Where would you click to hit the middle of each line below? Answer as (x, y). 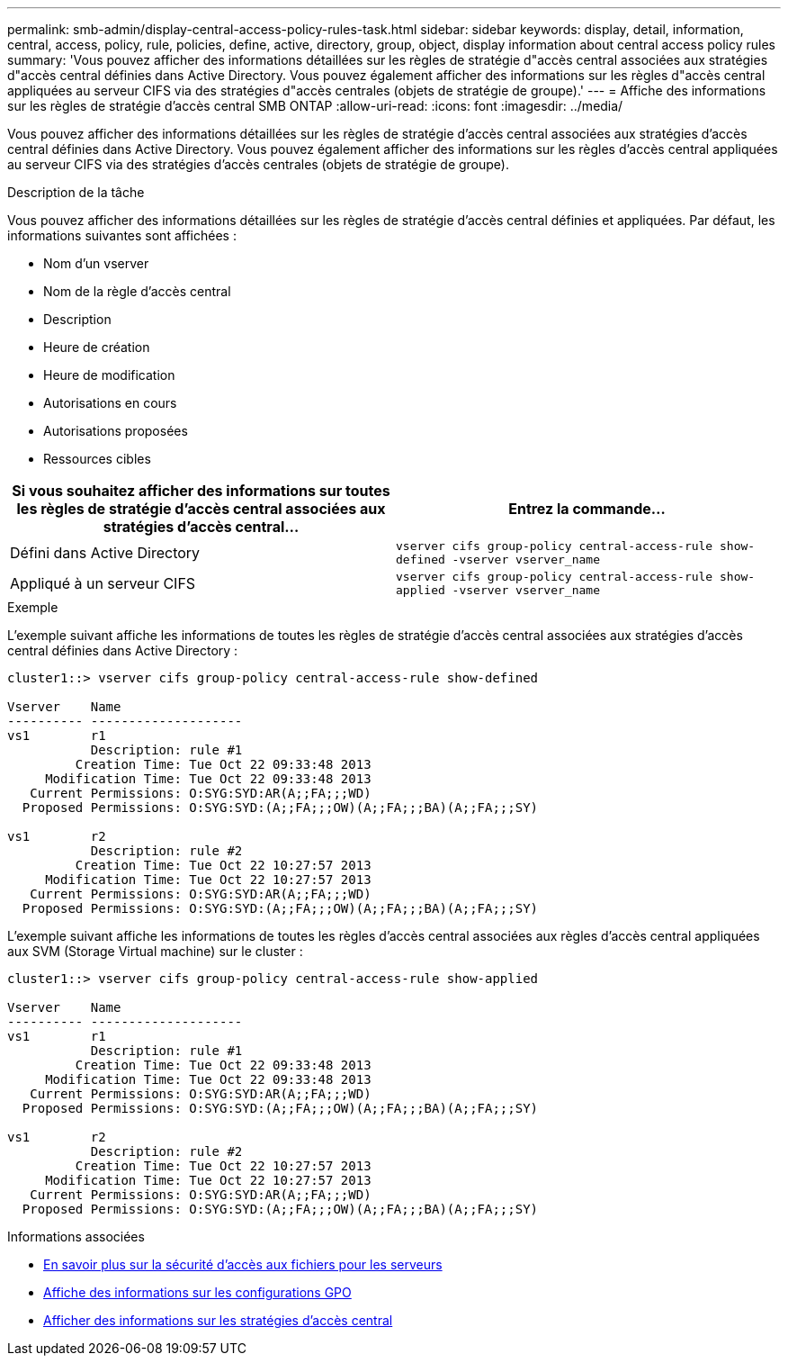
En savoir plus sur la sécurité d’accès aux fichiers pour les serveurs (243, 1264)
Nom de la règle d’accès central (137, 291)
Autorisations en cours (110, 403)
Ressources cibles (97, 459)
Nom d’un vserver (96, 263)
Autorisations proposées (116, 431)
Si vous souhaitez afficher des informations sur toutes (201, 491)
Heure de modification (109, 375)
